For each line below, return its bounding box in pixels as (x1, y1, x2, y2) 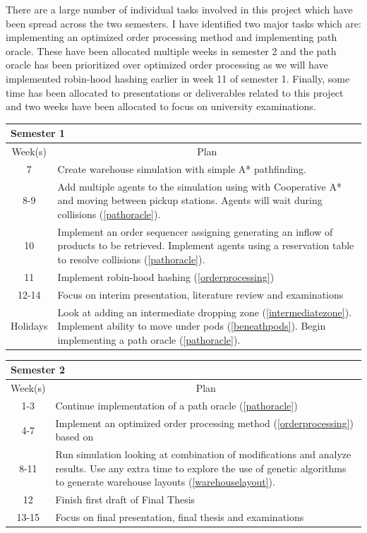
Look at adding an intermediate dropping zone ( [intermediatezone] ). (57, 304, 352, 319)
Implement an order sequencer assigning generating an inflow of (57, 224, 333, 239)
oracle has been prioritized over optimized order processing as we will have (6, 57, 328, 72)
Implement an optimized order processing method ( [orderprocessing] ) (55, 415, 354, 430)
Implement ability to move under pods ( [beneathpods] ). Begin (57, 318, 326, 333)
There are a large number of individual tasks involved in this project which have (6, 2, 353, 16)
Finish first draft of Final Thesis (55, 492, 195, 507)
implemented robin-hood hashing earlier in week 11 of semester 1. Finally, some (6, 71, 350, 85)
